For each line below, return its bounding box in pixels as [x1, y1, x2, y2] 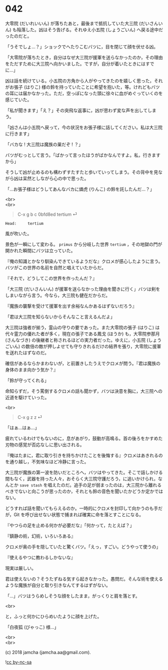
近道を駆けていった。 [5, 394, 49, 400]
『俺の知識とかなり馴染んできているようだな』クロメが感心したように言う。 [5, 258, 163, 264]
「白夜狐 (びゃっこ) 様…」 [5, 624, 59, 630]
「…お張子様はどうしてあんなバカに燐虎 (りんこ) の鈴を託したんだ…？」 [5, 186, 154, 192]
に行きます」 [5, 131, 32, 137]
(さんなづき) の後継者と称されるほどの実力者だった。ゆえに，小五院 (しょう [5, 337, 162, 343]
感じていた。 [5, 96, 32, 102]
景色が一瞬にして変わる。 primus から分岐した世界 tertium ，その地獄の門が [5, 241, 162, 247]
